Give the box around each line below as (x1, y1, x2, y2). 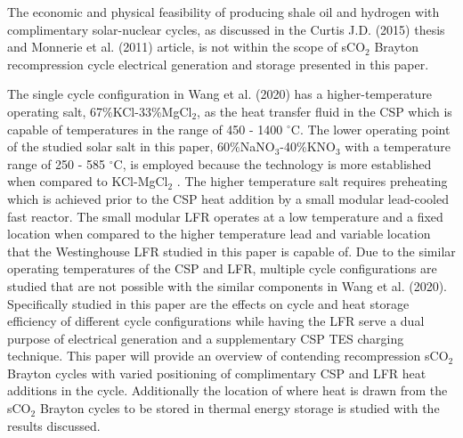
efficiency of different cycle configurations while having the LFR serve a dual (7, 312, 425, 330)
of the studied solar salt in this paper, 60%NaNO (7, 137, 275, 156)
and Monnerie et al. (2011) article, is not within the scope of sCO (7, 37, 366, 56)
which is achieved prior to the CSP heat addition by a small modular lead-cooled (7, 189, 449, 207)
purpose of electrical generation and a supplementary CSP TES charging (7, 328, 404, 347)
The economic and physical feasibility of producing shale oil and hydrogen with (7, 3, 440, 20)
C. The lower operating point (290, 119, 451, 138)
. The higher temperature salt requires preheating (176, 172, 448, 191)
